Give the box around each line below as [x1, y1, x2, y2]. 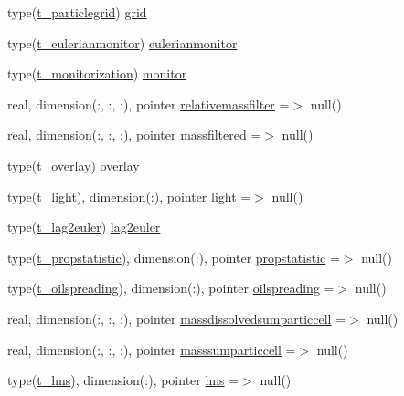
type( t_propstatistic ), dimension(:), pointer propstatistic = [7, 247, 340, 266]
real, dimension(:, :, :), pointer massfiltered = [7, 125, 261, 144]
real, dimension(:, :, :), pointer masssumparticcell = [7, 339, 296, 359]
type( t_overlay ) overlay [7, 155, 140, 174]
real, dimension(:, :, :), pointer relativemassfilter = [7, 94, 290, 113]
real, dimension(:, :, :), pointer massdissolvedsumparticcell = [7, 308, 346, 328]
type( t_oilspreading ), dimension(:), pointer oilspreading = [7, 278, 335, 297]
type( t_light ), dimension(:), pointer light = [7, 186, 251, 205]
